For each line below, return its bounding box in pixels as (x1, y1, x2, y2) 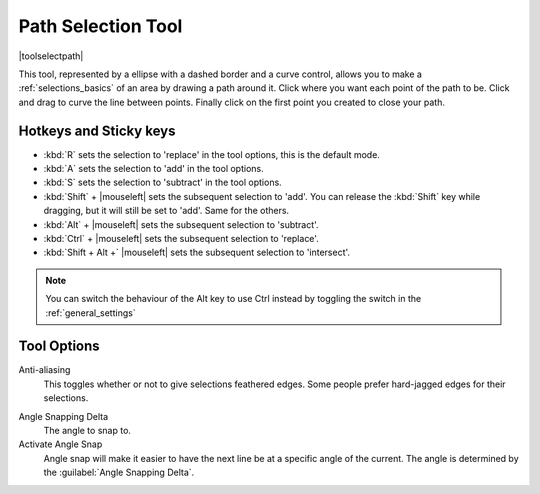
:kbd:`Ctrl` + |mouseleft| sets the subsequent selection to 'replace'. (43, 232, 319, 244)
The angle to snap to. (43, 425, 132, 436)
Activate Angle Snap (18, 438, 103, 450)
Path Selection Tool (18, 15, 183, 37)
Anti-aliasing (18, 364, 71, 376)
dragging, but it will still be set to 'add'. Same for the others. (43, 205, 290, 217)
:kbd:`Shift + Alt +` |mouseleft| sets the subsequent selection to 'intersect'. (43, 246, 350, 259)
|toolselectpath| (18, 50, 84, 62)
